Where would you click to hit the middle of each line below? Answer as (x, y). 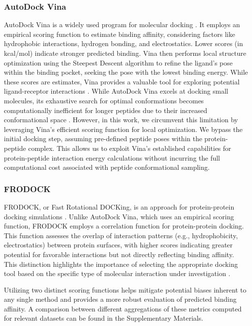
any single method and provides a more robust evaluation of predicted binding (120, 299)
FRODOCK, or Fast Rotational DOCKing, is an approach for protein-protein (119, 206)
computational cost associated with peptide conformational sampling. (107, 167)
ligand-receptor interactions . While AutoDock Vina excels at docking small (116, 91)
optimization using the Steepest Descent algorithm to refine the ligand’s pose (118, 62)
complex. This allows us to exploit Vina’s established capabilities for (130, 148)
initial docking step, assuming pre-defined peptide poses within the (103, 139)
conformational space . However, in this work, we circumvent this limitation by (121, 120)
